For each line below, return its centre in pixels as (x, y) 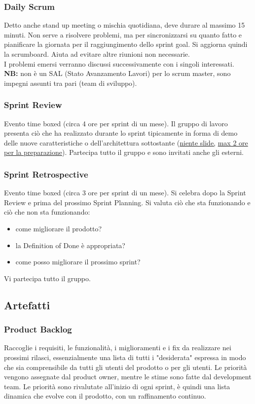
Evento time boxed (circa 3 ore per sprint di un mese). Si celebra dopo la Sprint (125, 193)
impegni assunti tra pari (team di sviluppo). (71, 83)
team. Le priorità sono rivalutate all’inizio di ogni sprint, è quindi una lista (117, 386)
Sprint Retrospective (46, 174)
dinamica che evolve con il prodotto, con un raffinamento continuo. (105, 396)
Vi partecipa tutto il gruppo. (47, 278)
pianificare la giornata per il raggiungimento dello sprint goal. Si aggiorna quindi (126, 44)
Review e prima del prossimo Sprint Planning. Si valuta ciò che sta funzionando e (127, 202)
